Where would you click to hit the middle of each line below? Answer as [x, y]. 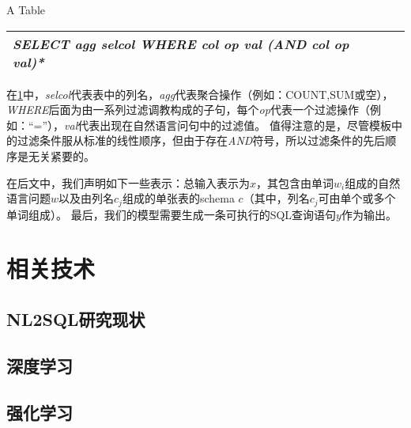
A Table [26, 9]
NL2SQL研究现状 [76, 318]
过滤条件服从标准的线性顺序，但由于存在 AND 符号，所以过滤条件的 [190, 140]
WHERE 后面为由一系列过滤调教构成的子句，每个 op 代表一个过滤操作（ [188, 110]
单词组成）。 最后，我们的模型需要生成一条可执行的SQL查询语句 [172, 214]
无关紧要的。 [61, 155]
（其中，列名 [276, 198]
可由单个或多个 [357, 198]
